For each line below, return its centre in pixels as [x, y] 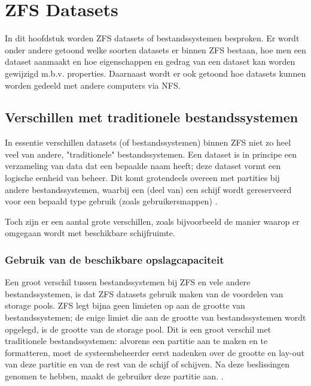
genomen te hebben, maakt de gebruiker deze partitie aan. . [114, 376]
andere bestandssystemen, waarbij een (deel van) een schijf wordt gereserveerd [148, 189]
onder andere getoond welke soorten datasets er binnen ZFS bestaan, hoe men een [155, 49]
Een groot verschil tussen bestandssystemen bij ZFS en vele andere [128, 282]
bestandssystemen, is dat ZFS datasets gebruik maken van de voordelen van [144, 293]
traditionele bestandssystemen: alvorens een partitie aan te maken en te [136, 341]
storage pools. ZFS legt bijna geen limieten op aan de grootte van [125, 305]
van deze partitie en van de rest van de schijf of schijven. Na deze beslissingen [147, 364]
